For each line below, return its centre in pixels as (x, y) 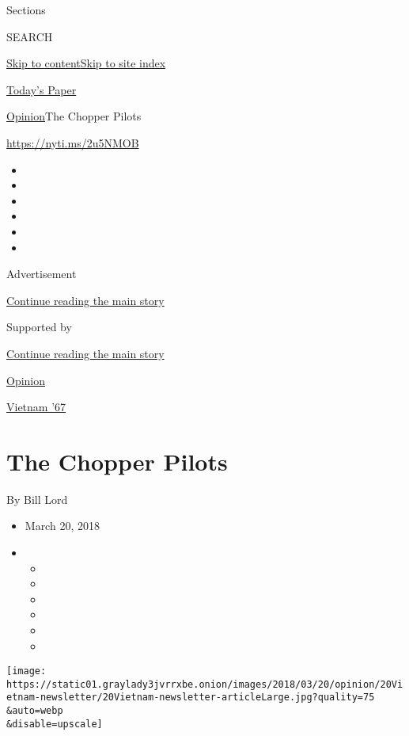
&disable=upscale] (55, 724)
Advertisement (42, 274)
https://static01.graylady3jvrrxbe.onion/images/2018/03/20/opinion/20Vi (205, 684)
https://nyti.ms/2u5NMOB (73, 142)
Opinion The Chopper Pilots (74, 116)
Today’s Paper (42, 89)
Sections (26, 10)
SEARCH (30, 36)
